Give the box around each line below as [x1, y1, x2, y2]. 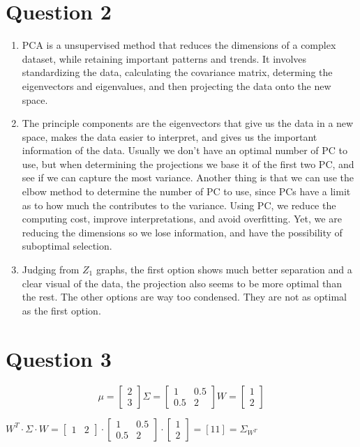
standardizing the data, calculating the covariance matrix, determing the [22, 65, 333, 79]
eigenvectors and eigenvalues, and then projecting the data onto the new [22, 78, 331, 93]
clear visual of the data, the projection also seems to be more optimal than [22, 275, 342, 290]
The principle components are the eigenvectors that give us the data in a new [22, 116, 354, 130]
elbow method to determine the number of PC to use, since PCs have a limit [22, 184, 351, 199]
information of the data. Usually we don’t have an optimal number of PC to [22, 143, 348, 158]
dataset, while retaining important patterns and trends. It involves [22, 51, 307, 66]
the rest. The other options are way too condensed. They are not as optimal [22, 289, 347, 304]
